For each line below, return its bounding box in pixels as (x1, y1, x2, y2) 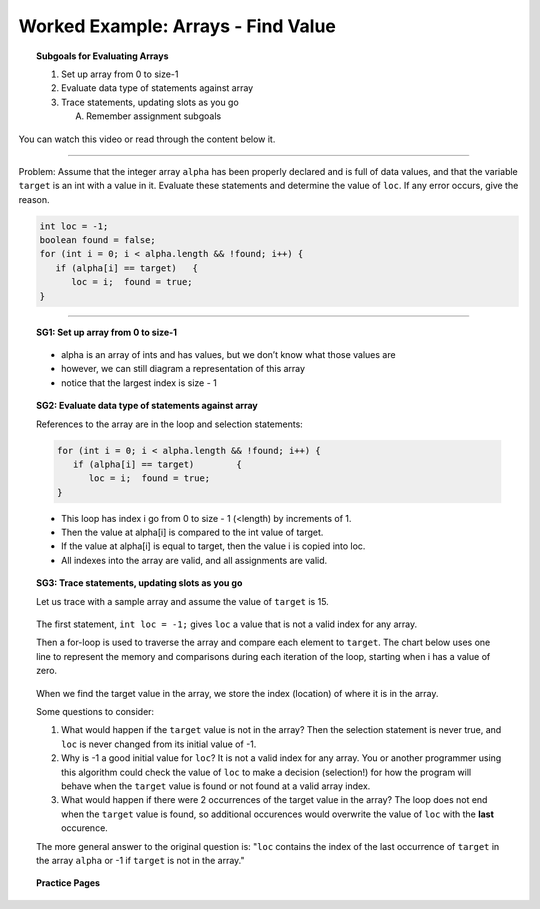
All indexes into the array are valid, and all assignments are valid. (61, 554, 328, 566)
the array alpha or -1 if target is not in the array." (36, 854, 245, 866)
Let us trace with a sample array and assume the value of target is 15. (36, 595, 329, 607)
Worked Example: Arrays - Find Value (18, 15, 337, 37)
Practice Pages (36, 877, 100, 889)
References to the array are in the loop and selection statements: (36, 418, 304, 430)
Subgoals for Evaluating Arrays (36, 50, 169, 62)
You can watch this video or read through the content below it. (18, 133, 276, 145)
